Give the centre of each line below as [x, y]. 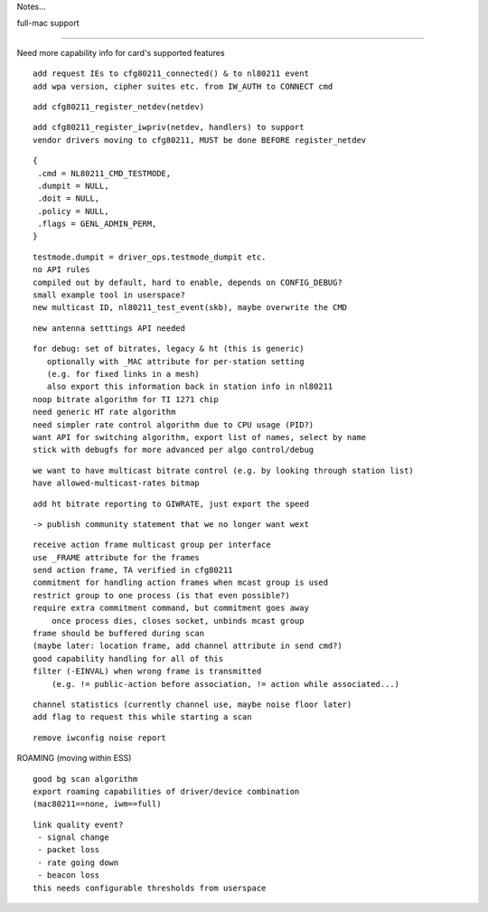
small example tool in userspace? [109, 295]
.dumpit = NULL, [73, 186]
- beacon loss [69, 875]
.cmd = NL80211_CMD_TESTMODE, [104, 173]
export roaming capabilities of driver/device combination [166, 791]
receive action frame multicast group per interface [152, 545]
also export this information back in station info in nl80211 [190, 387]
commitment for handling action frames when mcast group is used [181, 583]
